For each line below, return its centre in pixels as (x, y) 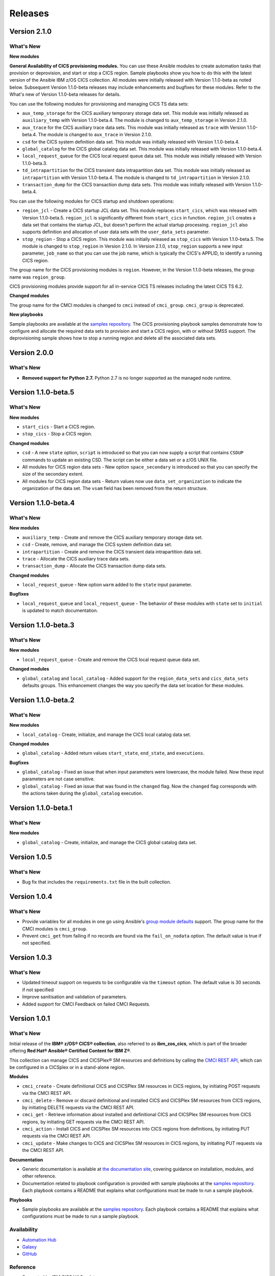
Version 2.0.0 (31, 353)
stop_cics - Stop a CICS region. (57, 434)
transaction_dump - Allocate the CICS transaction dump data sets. (94, 566)
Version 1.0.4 (31, 897)
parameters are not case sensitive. (59, 779)
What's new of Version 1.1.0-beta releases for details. (65, 94)
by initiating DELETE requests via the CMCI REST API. (78, 1107)
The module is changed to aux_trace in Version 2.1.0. (95, 135)
